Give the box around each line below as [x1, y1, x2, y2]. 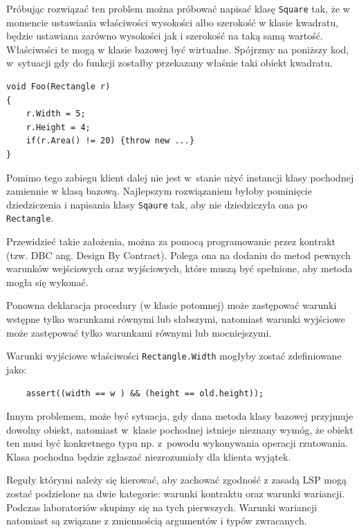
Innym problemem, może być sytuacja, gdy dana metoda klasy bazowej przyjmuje [6, 409, 353, 423]
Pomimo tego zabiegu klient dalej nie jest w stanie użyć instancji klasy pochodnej [6, 170, 354, 184]
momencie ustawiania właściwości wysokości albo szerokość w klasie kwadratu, [6, 15, 339, 29]
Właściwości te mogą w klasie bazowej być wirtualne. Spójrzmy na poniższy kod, [6, 42, 349, 56]
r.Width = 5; [26, 109, 86, 119]
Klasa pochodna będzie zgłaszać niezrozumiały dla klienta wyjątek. [6, 449, 291, 463]
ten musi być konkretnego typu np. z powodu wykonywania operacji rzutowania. [6, 436, 349, 450]
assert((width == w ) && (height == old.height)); [26, 388, 264, 398]
